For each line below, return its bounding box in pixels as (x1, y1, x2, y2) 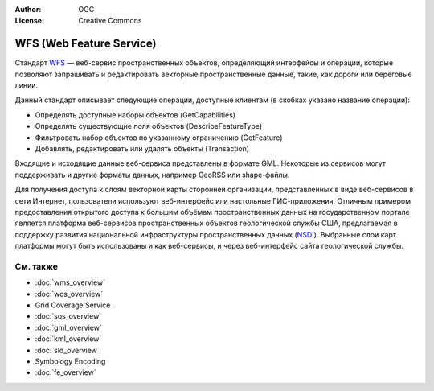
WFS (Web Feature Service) (14, 37, 157, 51)
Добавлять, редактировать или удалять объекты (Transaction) (35, 144, 249, 154)
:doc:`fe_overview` (35, 368, 96, 377)
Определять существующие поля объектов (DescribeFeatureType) (35, 121, 263, 131)
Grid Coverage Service (35, 300, 111, 310)
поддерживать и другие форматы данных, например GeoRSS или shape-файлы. (14, 170, 290, 179)
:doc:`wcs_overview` (35, 289, 104, 298)
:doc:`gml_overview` (35, 323, 102, 332)
